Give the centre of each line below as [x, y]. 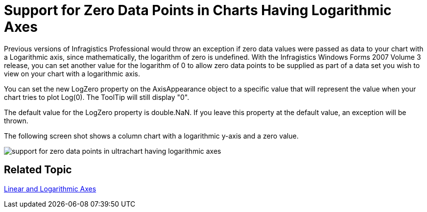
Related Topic [38, 170]
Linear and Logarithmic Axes [50, 188]
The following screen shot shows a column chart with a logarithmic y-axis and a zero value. [151, 136]
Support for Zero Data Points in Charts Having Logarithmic [198, 10]
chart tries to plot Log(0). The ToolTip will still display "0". [97, 97]
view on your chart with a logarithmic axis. [72, 73]
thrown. [16, 120]
